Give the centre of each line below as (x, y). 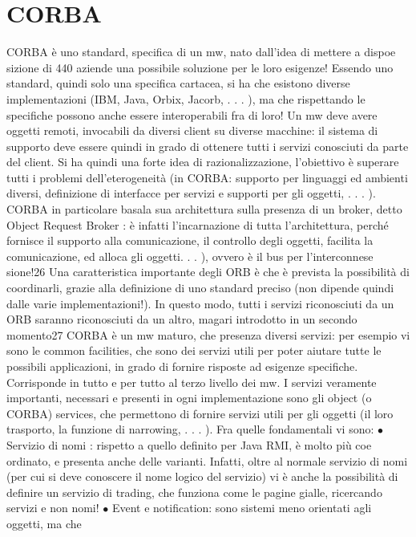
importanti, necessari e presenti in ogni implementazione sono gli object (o (189, 398)
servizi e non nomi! (53, 508)
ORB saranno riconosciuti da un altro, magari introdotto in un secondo (182, 319)
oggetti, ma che (44, 523)
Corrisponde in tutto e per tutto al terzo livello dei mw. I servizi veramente (192, 382)
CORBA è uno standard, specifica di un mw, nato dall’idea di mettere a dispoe (201, 52)
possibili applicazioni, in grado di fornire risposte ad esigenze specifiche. (182, 366)
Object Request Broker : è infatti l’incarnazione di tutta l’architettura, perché (198, 224)
